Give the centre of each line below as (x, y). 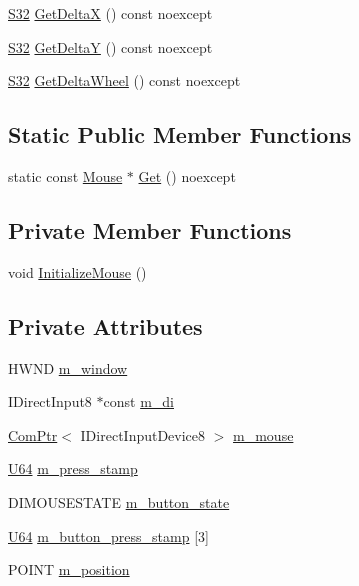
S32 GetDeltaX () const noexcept (110, 13)
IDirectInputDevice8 (143, 434)
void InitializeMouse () (77, 271)
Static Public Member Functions (180, 134)
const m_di (138, 401)
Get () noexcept (187, 175)
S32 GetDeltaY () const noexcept (110, 46)
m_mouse (263, 434)
